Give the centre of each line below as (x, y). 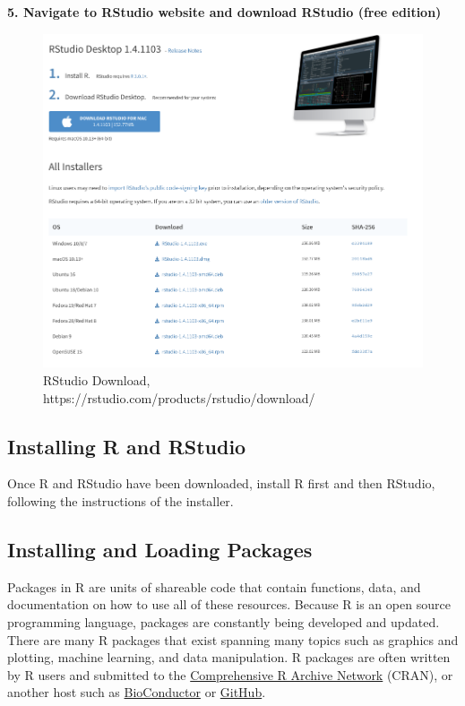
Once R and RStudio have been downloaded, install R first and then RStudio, (221, 483)
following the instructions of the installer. (121, 501)
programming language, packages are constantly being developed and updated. (224, 621)
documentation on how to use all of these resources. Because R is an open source (229, 604)
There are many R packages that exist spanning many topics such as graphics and (233, 639)
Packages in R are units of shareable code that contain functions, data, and (214, 586)
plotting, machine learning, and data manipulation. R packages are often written (229, 657)
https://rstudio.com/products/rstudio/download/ (179, 397)
